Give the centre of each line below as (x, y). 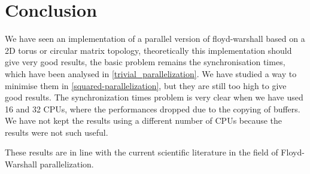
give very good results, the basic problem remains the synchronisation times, (145, 62)
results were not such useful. (57, 132)
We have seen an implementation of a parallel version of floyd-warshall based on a (155, 39)
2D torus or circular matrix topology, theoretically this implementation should (148, 50)
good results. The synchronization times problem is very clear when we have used (154, 97)
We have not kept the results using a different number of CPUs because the (144, 120)
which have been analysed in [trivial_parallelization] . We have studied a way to (151, 73)
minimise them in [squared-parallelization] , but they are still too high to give (146, 85)
